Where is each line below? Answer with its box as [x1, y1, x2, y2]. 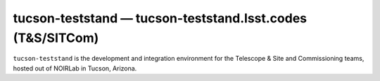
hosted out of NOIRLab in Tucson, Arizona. [13, 64, 137, 73]
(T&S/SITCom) [13, 30, 99, 45]
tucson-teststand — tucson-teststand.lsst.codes [13, 10, 308, 26]
